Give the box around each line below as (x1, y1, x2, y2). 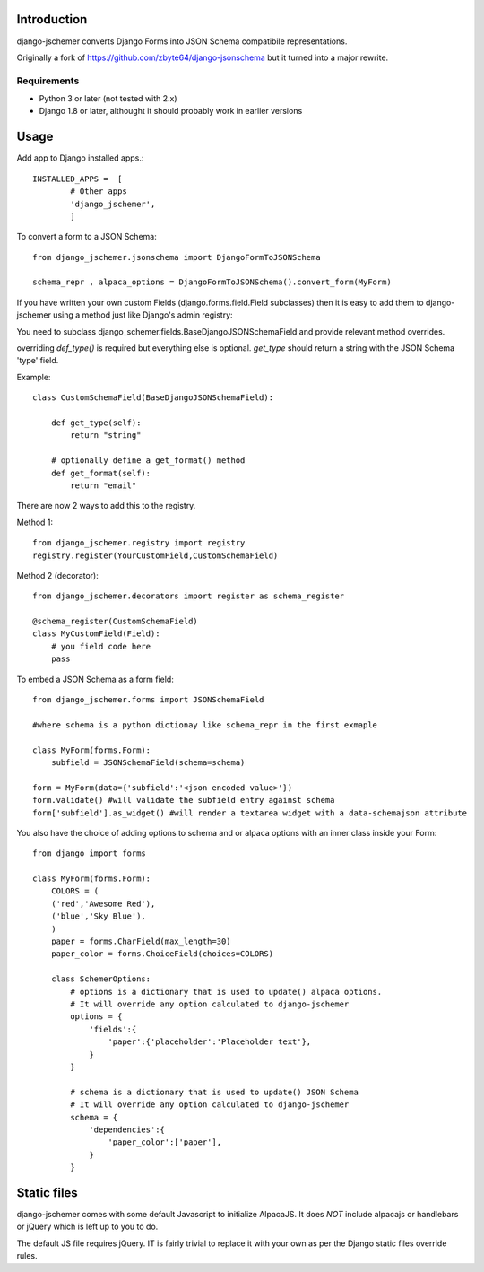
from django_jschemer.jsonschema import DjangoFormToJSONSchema (32, 252, 322, 262)
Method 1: (16, 517, 54, 527)
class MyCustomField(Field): (32, 629, 160, 639)
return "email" (70, 480, 137, 491)
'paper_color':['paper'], (108, 1137, 222, 1147)
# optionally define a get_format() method (50, 456, 246, 466)
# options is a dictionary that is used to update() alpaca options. (70, 987, 383, 997)
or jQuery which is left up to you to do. (16, 1221, 159, 1233)
